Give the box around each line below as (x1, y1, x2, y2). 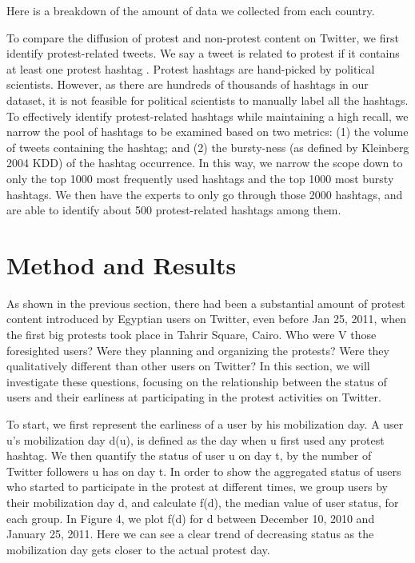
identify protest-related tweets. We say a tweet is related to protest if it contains (6, 45, 400, 62)
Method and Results (6, 248, 237, 281)
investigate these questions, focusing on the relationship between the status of (6, 373, 387, 389)
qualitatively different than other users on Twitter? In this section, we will (6, 357, 370, 374)
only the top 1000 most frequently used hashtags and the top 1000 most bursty (6, 170, 394, 186)
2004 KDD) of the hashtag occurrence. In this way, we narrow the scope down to (6, 154, 403, 171)
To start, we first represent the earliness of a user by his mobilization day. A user (6, 416, 404, 432)
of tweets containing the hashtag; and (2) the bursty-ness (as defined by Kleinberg (6, 138, 409, 155)
